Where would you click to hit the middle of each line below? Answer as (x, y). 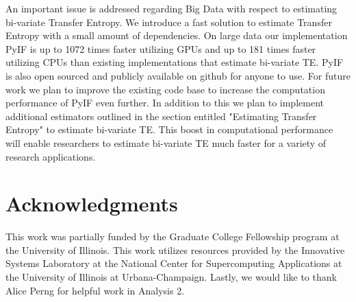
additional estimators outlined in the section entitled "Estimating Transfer (161, 116)
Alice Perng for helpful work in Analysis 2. (95, 290)
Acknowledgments (92, 204)
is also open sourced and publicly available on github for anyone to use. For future (178, 75)
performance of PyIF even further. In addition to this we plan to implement (165, 103)
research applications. (51, 156)
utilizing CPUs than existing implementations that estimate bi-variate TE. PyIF (175, 62)
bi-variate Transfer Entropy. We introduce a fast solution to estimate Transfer (169, 22)
